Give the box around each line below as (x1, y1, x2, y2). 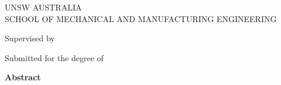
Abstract (5, 71, 41, 83)
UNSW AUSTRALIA (5, 1, 82, 13)
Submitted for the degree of (5, 51, 104, 63)
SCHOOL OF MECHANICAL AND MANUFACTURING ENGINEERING (5, 12, 277, 24)
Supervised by (5, 32, 55, 44)
